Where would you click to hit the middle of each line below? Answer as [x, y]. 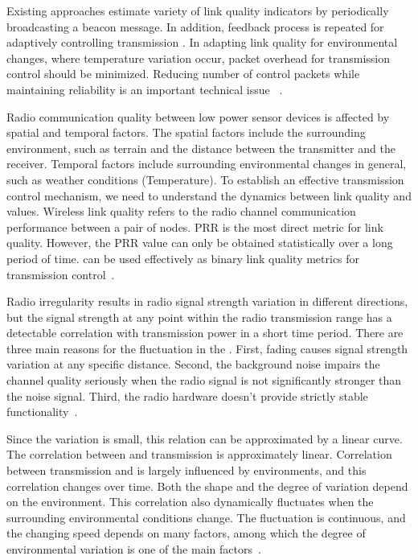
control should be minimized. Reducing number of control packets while [183, 74]
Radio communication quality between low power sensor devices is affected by [198, 116]
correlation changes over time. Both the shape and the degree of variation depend [207, 486]
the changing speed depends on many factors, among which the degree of [186, 533]
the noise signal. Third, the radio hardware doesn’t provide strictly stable [187, 395]
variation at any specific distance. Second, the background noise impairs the [193, 364]
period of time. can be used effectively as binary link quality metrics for [183, 258]
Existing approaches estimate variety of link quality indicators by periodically [198, 10]
